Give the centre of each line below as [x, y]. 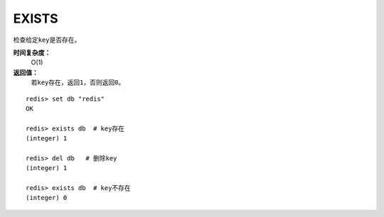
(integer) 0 [47, 198]
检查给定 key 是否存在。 [47, 40]
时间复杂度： [32, 52]
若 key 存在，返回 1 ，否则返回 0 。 [78, 82]
